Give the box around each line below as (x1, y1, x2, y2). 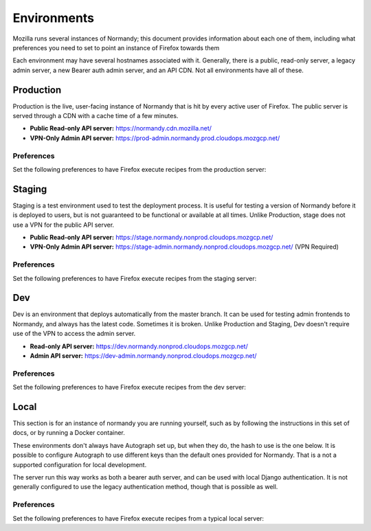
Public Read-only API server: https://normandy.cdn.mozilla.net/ (30, 124, 212, 133)
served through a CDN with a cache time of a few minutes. (12, 112, 179, 120)
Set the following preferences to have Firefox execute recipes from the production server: (12, 165, 267, 173)
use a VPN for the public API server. (12, 221, 115, 229)
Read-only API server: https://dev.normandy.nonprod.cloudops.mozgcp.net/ (30, 342, 249, 350)
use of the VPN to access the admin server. (12, 330, 136, 338)
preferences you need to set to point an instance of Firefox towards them (12, 43, 220, 52)
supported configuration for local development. (12, 460, 147, 468)
